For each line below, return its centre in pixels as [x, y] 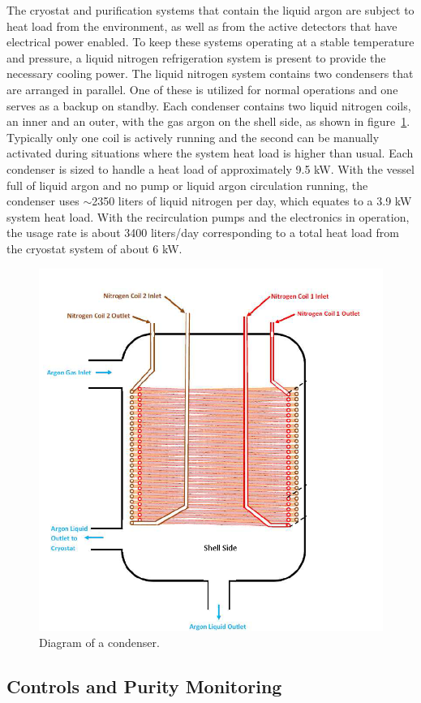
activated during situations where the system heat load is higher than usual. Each [210, 153]
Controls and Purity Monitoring [144, 686]
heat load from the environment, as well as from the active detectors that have [202, 26]
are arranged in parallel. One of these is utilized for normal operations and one [202, 89]
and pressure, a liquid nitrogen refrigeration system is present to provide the [196, 57]
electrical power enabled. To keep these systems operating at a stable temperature [210, 42]
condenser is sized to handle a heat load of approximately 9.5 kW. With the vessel [210, 168]
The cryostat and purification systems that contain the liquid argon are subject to [210, 10]
